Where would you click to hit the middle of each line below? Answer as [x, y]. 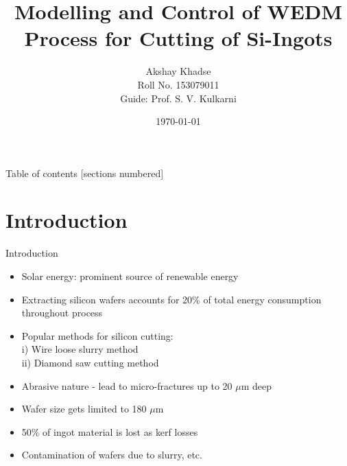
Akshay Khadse [178, 71]
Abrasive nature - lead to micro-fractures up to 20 [127, 385]
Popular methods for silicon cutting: [97, 335]
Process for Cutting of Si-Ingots [178, 38]
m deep [256, 385]
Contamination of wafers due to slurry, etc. [112, 455]
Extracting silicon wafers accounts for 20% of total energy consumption [171, 299]
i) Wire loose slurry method [80, 349]
